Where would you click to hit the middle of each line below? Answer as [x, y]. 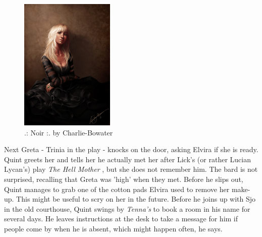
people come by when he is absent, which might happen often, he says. [113, 228]
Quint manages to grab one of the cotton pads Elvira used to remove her [117, 189]
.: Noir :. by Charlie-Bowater [69, 132]
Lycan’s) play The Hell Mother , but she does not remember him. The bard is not [131, 169]
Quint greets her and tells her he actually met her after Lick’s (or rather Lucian [127, 159]
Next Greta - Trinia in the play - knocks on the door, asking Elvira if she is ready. [131, 149]
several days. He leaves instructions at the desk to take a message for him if [121, 219]
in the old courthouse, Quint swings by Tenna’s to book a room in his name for [127, 208]
